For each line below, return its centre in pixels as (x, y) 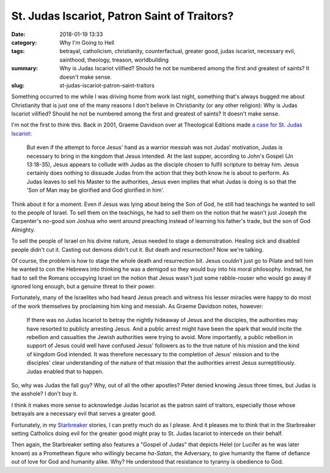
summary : (25, 68)
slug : (18, 85)
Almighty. (23, 230)
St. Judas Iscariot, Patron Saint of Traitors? (123, 16)
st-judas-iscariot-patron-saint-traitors (107, 85)
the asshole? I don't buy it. (45, 394)
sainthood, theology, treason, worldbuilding (114, 60)
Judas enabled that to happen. (65, 371)
